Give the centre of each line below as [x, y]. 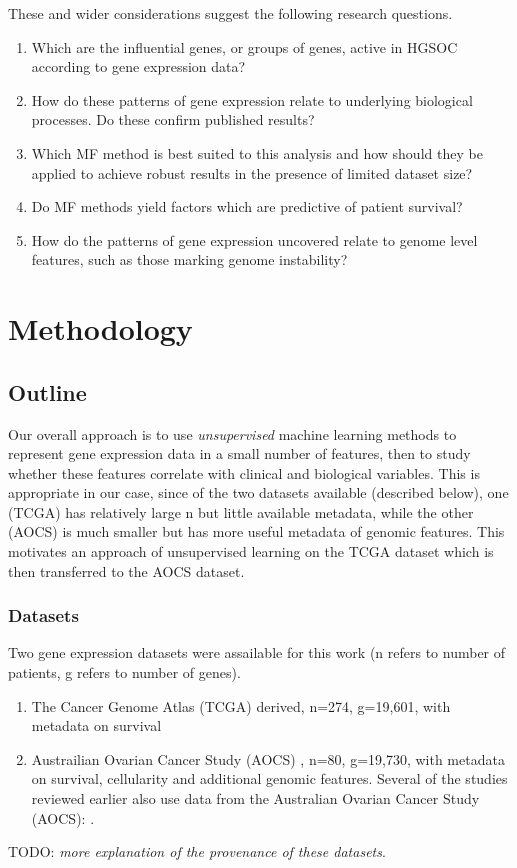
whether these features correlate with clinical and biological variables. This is [244, 472]
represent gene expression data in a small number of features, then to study [239, 453]
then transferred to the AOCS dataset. [126, 570]
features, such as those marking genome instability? [189, 259]
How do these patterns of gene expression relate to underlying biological [252, 99]
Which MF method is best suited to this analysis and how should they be [257, 152]
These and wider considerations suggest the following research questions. [230, 13]
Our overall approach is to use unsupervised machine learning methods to [232, 433]
